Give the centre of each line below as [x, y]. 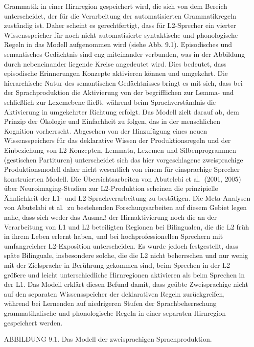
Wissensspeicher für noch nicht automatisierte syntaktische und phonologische [121, 35]
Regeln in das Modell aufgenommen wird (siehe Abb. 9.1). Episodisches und [118, 44]
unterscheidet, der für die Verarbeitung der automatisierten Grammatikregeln [120, 15]
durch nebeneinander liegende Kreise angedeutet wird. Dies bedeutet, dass [115, 63]
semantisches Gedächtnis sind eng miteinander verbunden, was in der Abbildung [125, 54]
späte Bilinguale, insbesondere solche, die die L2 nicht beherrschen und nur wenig [126, 255]
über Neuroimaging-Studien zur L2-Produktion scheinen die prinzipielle [111, 188]
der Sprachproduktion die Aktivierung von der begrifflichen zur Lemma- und [119, 92]
